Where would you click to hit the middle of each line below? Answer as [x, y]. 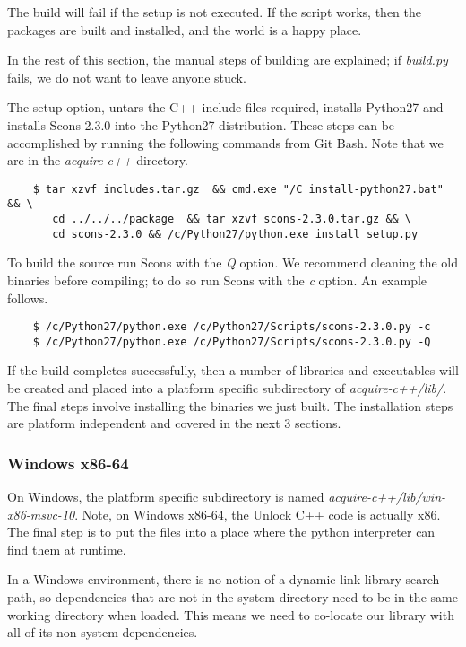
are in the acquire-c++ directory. [98, 160]
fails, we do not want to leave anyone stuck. [127, 77]
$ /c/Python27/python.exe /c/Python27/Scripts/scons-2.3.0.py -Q [232, 341]
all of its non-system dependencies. [103, 632]
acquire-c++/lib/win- [387, 497]
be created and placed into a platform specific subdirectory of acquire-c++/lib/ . [227, 388]
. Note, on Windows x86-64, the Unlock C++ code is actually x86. [258, 514]
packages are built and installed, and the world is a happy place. [185, 29]
